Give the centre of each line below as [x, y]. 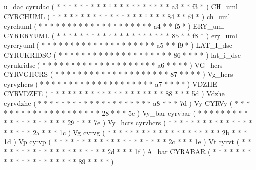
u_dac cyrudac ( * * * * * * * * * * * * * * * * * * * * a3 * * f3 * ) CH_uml [121, 6]
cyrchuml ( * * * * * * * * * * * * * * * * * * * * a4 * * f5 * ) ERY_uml [114, 26]
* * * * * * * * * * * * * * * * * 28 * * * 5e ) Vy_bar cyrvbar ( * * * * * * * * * [126, 113]
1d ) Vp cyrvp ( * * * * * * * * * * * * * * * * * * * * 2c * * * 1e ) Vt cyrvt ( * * [128, 142]
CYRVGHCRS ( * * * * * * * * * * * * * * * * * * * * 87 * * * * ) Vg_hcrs [119, 74]
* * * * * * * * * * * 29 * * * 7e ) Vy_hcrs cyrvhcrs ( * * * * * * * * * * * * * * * [128, 122]
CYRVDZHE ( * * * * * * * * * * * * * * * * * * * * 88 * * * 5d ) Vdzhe [114, 93]
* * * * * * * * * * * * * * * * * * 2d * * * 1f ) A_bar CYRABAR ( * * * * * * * [128, 151]
